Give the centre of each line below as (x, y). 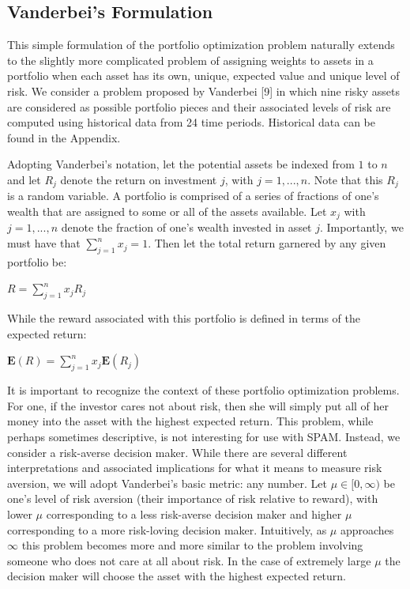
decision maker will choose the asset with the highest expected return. (177, 576)
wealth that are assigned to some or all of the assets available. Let (167, 211)
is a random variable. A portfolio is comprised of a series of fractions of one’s (193, 196)
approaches (367, 529)
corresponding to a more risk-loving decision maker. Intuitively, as (167, 529)
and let (24, 179)
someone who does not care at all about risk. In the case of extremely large (189, 560)
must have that (44, 243)
